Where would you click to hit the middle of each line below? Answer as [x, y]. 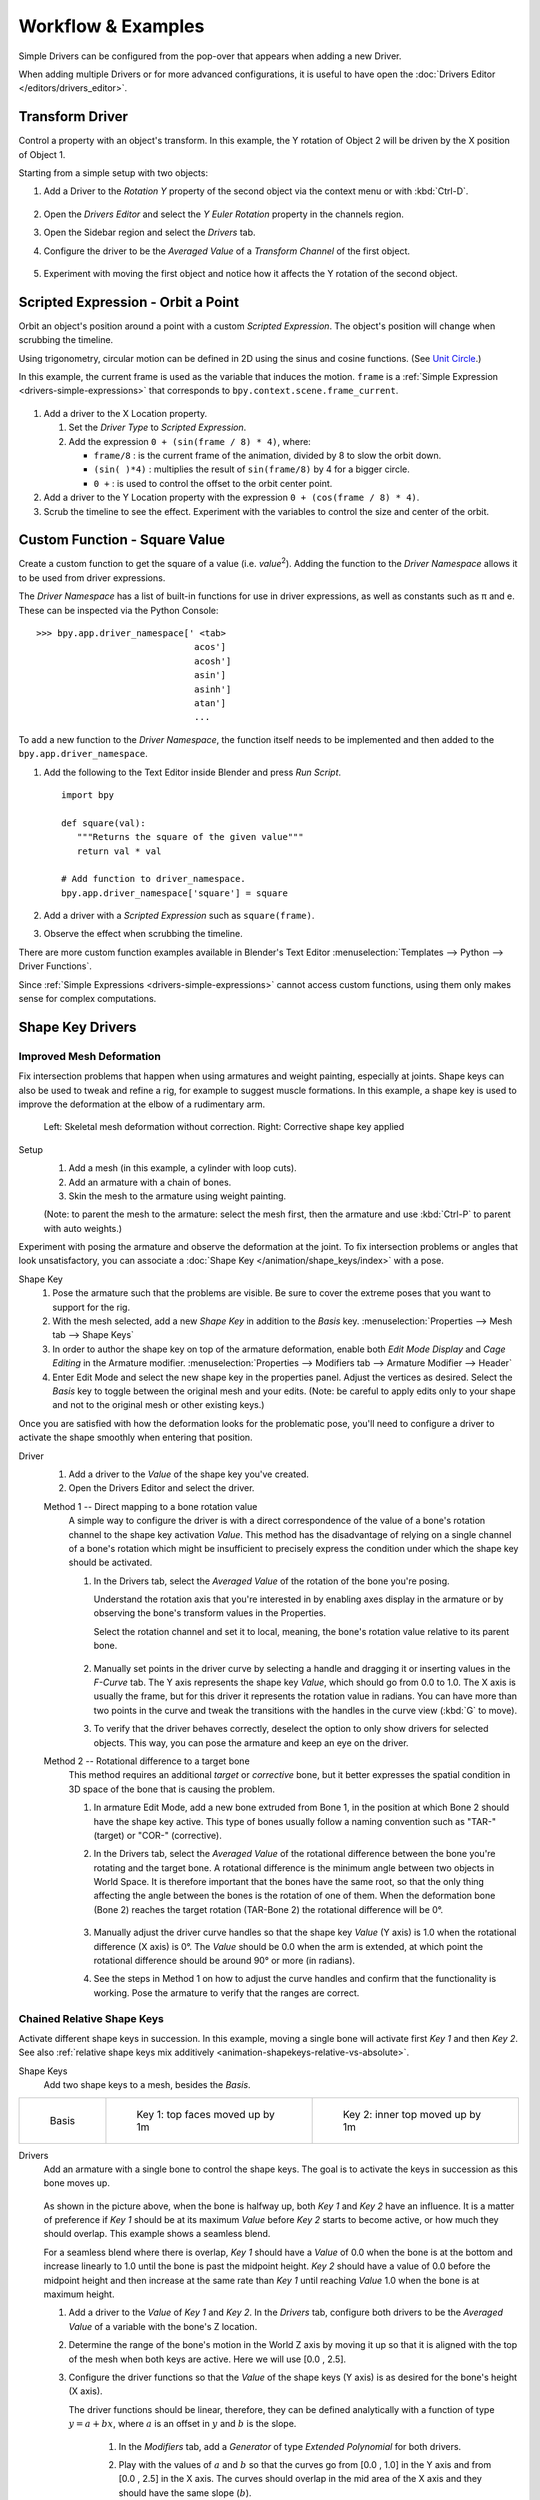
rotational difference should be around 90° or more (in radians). [224, 1961]
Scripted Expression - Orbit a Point [129, 301]
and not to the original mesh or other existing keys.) [158, 1405]
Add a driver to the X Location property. [125, 413]
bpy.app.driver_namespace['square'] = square [175, 893]
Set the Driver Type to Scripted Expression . [157, 427]
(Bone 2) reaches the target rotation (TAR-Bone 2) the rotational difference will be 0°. [268, 1909]
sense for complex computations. [87, 999]
